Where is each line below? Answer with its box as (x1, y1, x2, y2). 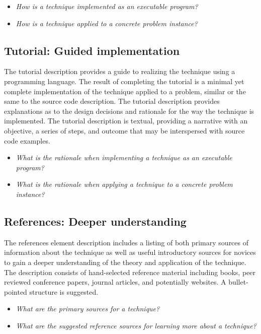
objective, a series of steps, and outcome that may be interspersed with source (4, 125, 245, 136)
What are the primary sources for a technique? (16, 303, 160, 314)
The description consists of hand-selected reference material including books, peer (4, 266, 255, 277)
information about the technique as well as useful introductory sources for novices (4, 247, 256, 257)
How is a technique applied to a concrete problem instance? (16, 18, 198, 28)
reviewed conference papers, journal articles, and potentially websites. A (4, 277, 226, 287)
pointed (4, 286, 27, 297)
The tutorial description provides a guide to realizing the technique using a (4, 66, 235, 77)
